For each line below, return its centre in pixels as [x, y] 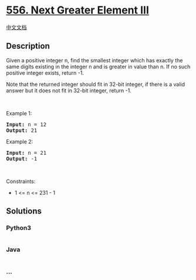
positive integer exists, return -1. [45, 73]
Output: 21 [22, 130]
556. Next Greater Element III [78, 10]
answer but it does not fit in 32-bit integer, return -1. [69, 90]
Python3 [18, 228]
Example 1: [19, 113]
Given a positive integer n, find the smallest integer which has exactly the [94, 60]
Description [28, 46]
